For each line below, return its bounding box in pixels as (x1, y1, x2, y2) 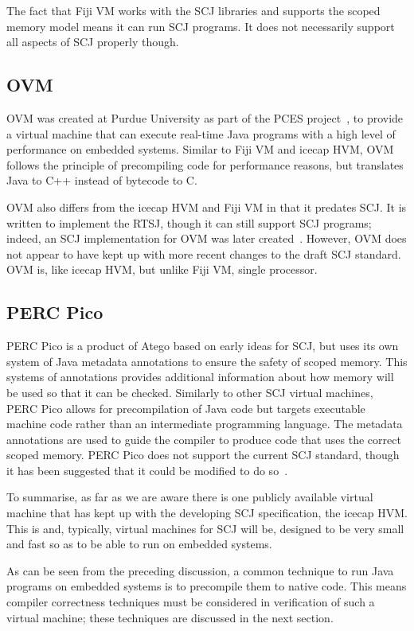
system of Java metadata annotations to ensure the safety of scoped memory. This (6, 353, 408, 369)
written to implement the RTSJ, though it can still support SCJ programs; (6, 214, 372, 231)
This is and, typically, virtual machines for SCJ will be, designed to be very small (6, 520, 404, 536)
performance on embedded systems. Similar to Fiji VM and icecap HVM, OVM (6, 141, 394, 158)
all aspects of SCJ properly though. (6, 33, 179, 50)
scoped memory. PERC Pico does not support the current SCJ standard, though (6, 446, 400, 463)
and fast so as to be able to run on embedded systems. (6, 536, 272, 552)
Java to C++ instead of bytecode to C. (6, 172, 197, 189)
